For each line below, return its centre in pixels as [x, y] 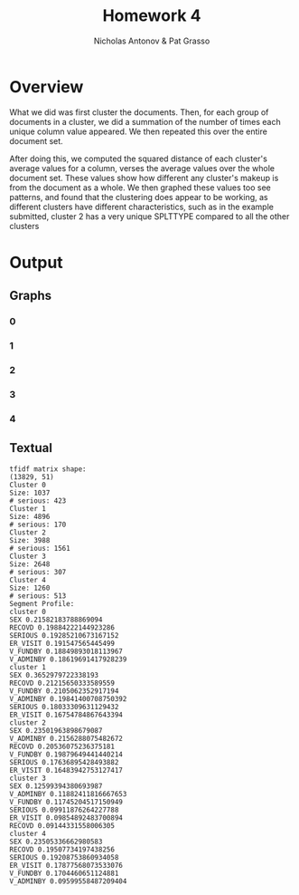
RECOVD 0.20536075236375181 [62, 746]
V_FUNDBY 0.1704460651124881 [64, 873]
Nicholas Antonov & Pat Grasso [152, 41]
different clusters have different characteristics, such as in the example [141, 207]
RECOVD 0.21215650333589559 [62, 683]
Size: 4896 [30, 516]
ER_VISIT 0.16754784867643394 [66, 715]
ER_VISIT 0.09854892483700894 [66, 818]
